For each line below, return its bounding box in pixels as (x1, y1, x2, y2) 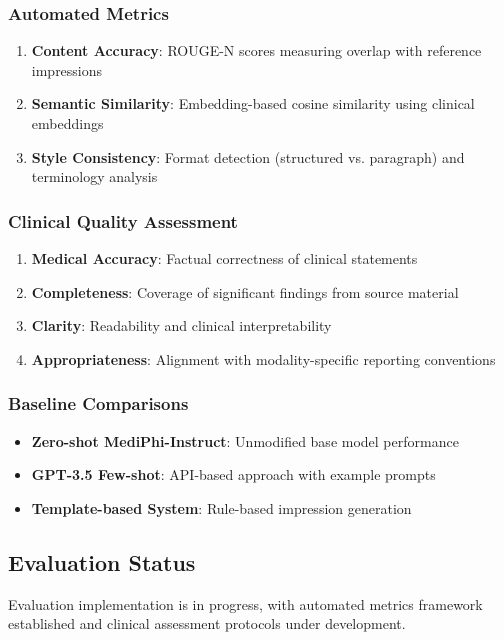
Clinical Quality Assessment (8, 208, 238, 233)
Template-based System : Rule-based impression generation (31, 497, 412, 518)
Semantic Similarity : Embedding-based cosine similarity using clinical (31, 93, 475, 114)
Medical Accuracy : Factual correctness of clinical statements (31, 248, 418, 268)
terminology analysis (31, 166, 158, 187)
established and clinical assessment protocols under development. (8, 613, 406, 634)
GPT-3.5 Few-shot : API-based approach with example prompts (31, 464, 436, 485)
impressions (31, 59, 103, 80)
